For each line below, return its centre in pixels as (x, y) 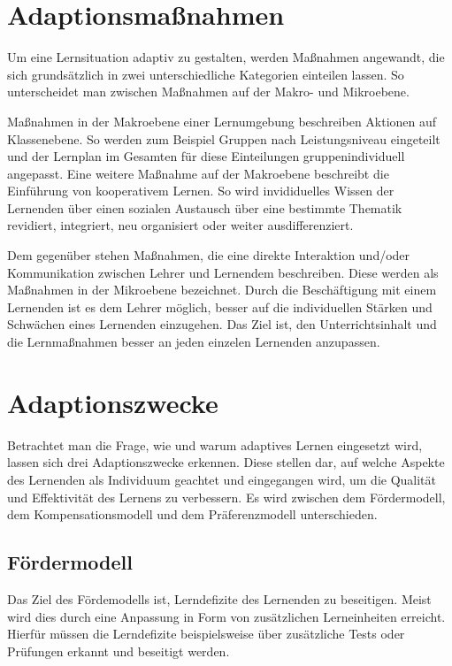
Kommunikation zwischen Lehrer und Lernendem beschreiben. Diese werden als (223, 272)
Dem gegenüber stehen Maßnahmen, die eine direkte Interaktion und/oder (209, 255)
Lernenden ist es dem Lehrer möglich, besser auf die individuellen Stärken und (220, 306)
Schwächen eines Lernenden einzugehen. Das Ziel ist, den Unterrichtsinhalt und (222, 324)
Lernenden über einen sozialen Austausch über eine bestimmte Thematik (205, 207)
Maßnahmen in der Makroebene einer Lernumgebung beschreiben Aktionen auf (222, 121)
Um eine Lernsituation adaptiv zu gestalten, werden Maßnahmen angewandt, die (226, 57)
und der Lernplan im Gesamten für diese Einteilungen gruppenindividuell (206, 156)
